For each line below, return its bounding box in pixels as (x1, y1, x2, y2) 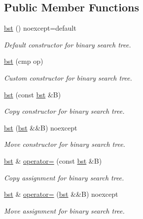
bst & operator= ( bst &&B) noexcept (4, 189, 118, 199)
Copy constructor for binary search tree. (4, 106, 125, 116)
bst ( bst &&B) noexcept (4, 122, 77, 132)
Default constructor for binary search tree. (4, 39, 131, 49)
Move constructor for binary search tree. (4, 139, 125, 149)
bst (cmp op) (4, 56, 43, 66)
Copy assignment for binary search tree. (4, 172, 124, 182)
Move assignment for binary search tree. (4, 205, 125, 216)
